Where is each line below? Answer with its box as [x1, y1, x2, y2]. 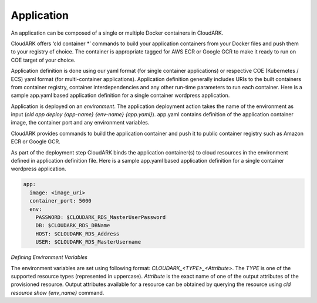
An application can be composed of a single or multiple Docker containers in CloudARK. [11, 29, 224, 36]
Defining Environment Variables [11, 254, 88, 261]
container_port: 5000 [29, 197, 92, 204]
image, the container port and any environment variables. [11, 119, 150, 126]
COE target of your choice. [11, 56, 76, 63]
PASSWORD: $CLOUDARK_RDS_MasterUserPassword [35, 214, 166, 220]
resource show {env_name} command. [11, 289, 104, 296]
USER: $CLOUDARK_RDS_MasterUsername [35, 238, 141, 245]
